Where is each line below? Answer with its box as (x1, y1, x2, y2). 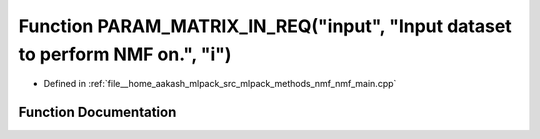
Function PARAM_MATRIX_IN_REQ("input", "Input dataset (18, 15, 512, 37)
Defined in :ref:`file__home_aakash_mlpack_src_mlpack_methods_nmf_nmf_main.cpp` (43, 78, 397, 90)
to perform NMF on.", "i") (18, 43, 232, 65)
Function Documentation (18, 104, 177, 121)
